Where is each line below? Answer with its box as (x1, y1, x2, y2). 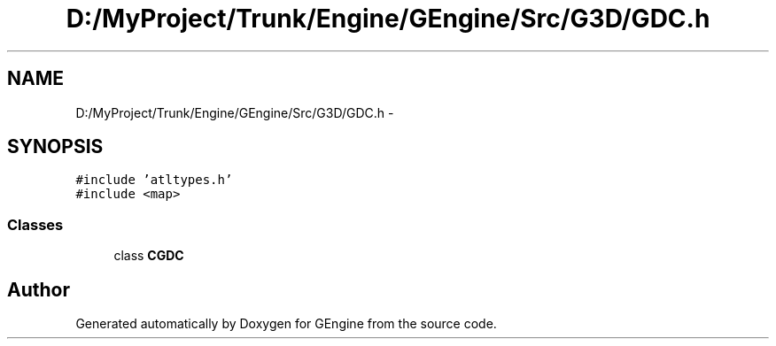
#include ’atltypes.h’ (75, 173, 233, 188)
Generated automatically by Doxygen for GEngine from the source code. (75, 316, 497, 332)
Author (7, 278, 70, 301)
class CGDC (113, 248, 184, 264)
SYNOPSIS (7, 135, 104, 158)
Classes (7, 215, 64, 234)
